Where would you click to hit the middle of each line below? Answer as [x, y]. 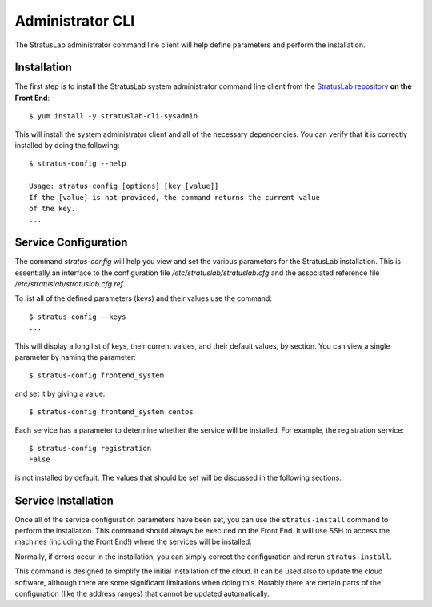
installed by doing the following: [67, 146]
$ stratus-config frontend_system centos [111, 412]
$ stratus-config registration [90, 448]
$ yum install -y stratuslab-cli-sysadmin [114, 116]
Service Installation [64, 500]
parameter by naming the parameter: [75, 357]
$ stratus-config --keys [78, 317]
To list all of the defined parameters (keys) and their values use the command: [143, 298]
